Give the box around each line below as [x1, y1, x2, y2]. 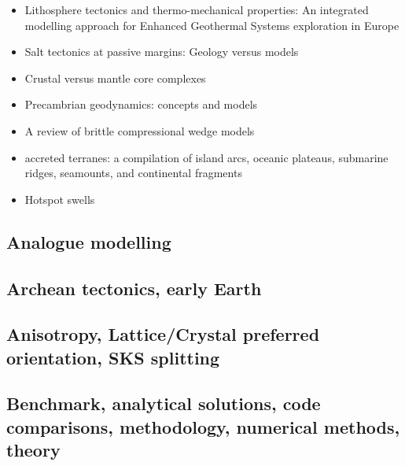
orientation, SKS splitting [6, 345, 220, 369]
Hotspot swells [24, 190, 95, 207]
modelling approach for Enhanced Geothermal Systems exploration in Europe [24, 17, 399, 33]
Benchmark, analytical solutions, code [6, 391, 321, 416]
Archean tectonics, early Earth [6, 276, 262, 300]
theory [6, 438, 61, 462]
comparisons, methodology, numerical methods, [6, 414, 400, 438]
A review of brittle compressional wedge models [24, 122, 255, 139]
